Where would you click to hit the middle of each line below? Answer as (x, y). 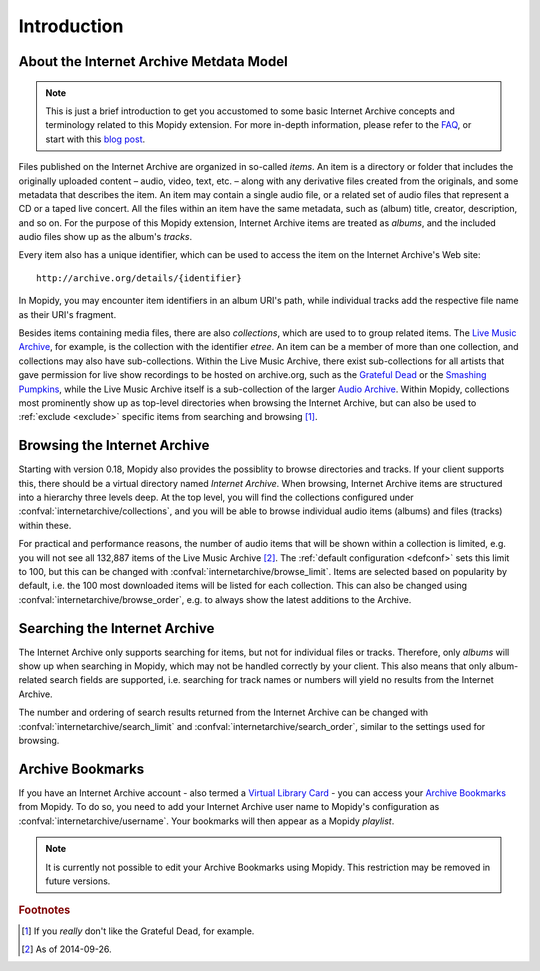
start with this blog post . (95, 139)
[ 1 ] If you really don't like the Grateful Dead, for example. (138, 931)
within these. (45, 525)
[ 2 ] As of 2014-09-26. (66, 949)
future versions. (78, 881)
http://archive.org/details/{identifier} (139, 278)
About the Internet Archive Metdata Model (153, 61)
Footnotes (44, 910)
